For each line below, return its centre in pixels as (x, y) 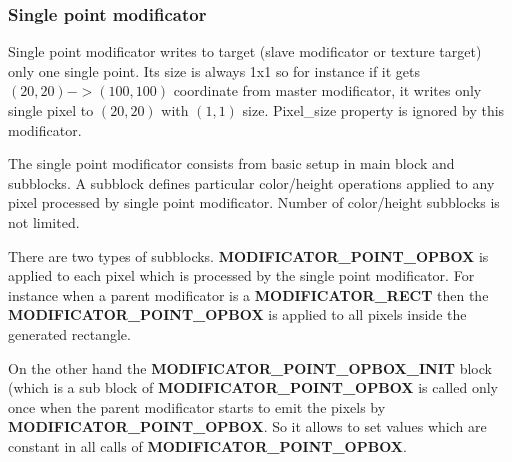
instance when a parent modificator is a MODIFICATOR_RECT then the (248, 294)
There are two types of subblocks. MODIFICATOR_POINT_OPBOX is (248, 255)
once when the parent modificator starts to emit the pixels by (197, 406)
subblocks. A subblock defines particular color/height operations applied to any (251, 182)
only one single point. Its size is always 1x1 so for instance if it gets (214, 70)
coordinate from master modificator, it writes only (327, 90)
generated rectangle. (69, 333)
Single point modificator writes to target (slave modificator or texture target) (245, 51)
